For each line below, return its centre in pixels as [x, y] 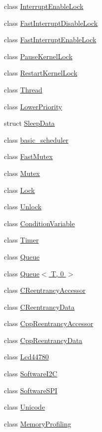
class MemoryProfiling [38, 423]
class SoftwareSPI [31, 390]
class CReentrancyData [39, 306]
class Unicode [25, 407]
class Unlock [23, 207]
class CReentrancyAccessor [45, 290]
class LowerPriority [33, 106]
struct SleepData [29, 123]
